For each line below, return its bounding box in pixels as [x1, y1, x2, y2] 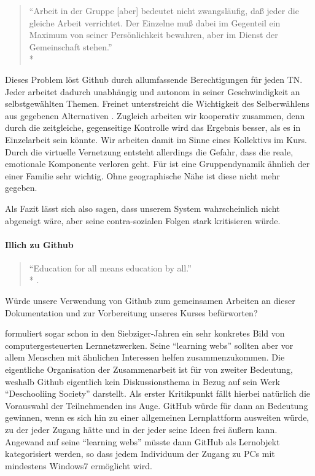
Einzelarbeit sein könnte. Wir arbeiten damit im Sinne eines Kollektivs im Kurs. [5, 133, 307, 146]
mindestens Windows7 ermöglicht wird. [5, 459, 152, 472]
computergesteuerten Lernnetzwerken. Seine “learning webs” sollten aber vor [5, 338, 294, 351]
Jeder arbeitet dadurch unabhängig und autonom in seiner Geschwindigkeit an [5, 85, 300, 98]
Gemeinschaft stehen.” [29, 40, 112, 53]
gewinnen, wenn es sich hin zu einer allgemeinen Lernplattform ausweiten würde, [5, 411, 309, 424]
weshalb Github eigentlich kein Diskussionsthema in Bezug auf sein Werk [5, 375, 280, 388]
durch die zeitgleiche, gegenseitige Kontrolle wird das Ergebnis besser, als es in [5, 121, 301, 134]
